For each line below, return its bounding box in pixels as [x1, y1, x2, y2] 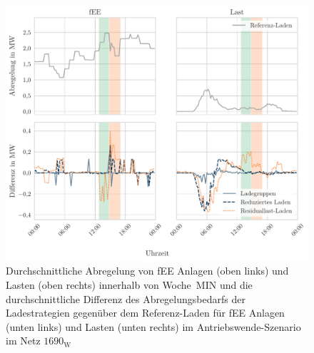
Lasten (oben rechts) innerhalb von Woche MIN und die [6, 277, 253, 292]
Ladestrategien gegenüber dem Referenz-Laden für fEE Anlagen [6, 305, 285, 320]
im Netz [6, 333, 41, 348]
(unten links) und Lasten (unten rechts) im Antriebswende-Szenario [6, 319, 301, 334]
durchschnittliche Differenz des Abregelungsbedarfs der [6, 291, 245, 306]
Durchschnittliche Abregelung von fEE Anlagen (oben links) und [6, 263, 289, 278]
